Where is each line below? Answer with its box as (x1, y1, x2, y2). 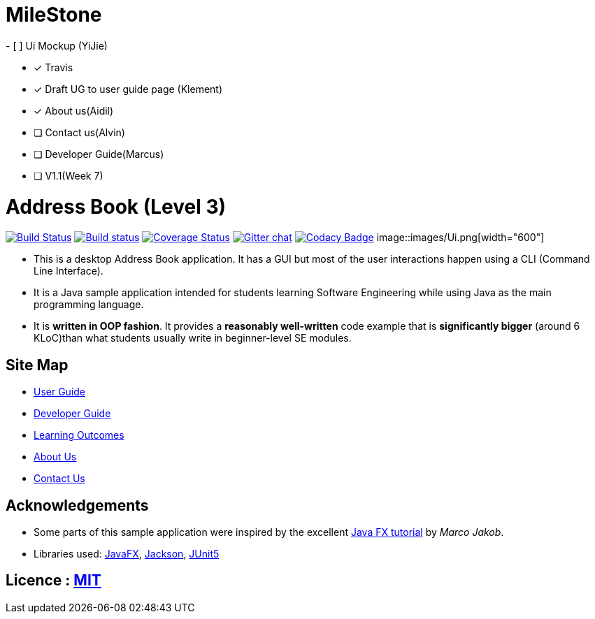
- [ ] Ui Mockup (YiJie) (6, 39, 108, 52)
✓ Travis (34, 61, 73, 73)
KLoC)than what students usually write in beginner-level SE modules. (34, 332, 352, 344)
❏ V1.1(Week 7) (34, 169, 103, 182)
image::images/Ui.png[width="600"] (376, 231, 545, 244)
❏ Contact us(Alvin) (34, 126, 125, 138)
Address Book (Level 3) (6, 194, 227, 219)
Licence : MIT (6, 571, 101, 590)
